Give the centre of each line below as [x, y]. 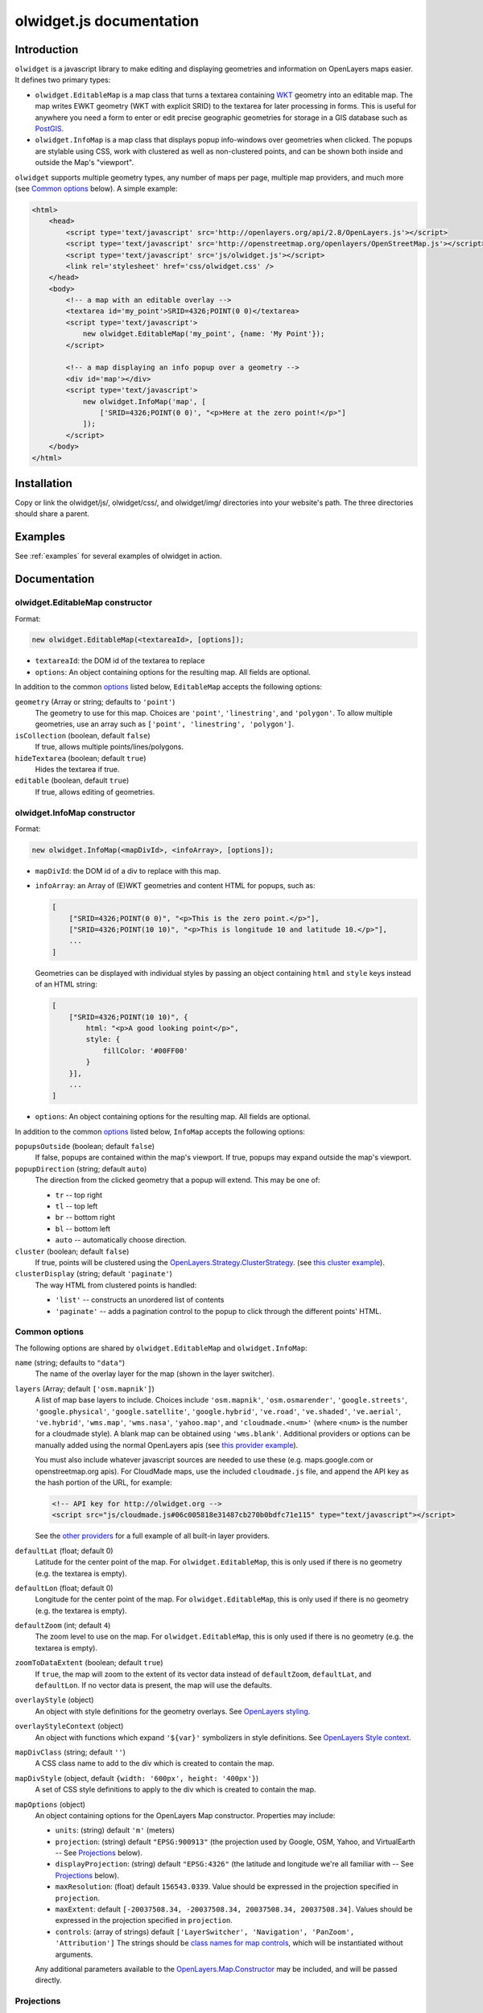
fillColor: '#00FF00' [145, 1050]
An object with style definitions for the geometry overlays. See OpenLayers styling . [173, 1711]
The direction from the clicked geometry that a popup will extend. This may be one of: [178, 1180]
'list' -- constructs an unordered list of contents [140, 1300]
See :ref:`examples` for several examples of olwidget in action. [118, 556]
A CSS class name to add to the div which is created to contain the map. [155, 1763]
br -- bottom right [85, 1217]
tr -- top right [79, 1195]
